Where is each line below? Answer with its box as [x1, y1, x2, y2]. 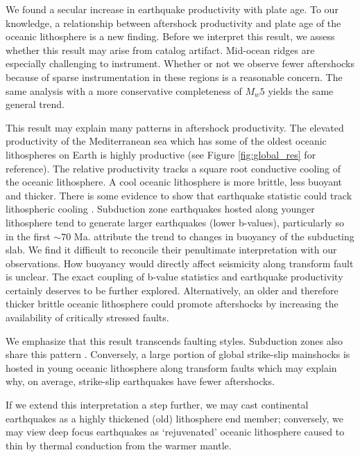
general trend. [6, 97, 65, 111]
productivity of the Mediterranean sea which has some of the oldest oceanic [6, 134, 327, 148]
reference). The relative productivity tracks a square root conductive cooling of [6, 161, 341, 175]
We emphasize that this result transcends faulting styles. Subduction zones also [6, 333, 343, 348]
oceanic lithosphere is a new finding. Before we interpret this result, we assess [6, 29, 335, 44]
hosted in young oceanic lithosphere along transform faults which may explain [6, 360, 337, 375]
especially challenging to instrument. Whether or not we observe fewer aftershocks [6, 56, 355, 71]
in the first [6, 228, 51, 243]
